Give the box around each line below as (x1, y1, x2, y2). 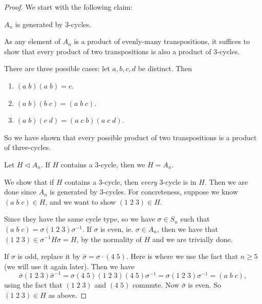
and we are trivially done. (152, 233, 233, 244)
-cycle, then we (98, 159, 145, 169)
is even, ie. (100, 223, 134, 234)
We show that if (4, 176, 54, 187)
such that (180, 213, 210, 224)
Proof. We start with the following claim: (4, 2, 133, 12)
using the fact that (4, 279, 63, 290)
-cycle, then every (102, 176, 157, 187)
